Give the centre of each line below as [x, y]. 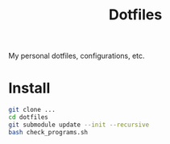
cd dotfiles [28, 117]
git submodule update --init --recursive [79, 125]
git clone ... [32, 110]
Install [29, 88]
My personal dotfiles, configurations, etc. [77, 56]
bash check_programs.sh [48, 132]
